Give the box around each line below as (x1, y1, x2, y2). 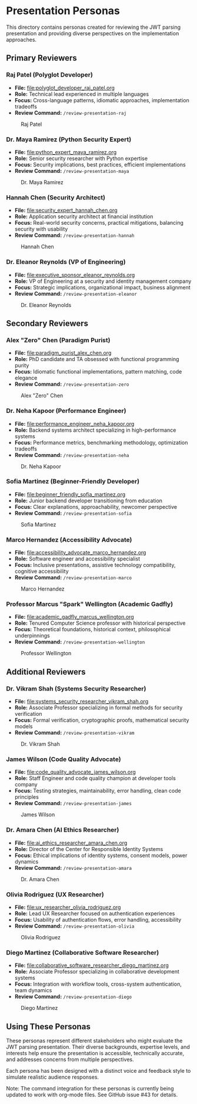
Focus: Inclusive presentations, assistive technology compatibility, (14, 562, 176, 569)
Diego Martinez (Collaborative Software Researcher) (6, 948, 159, 956)
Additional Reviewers (6, 666, 86, 677)
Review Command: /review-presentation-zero (14, 381, 129, 388)
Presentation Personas (6, 4, 121, 18)
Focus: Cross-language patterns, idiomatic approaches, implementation (14, 96, 189, 104)
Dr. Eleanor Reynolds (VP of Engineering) (6, 258, 126, 266)
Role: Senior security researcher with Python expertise (14, 155, 148, 162)
